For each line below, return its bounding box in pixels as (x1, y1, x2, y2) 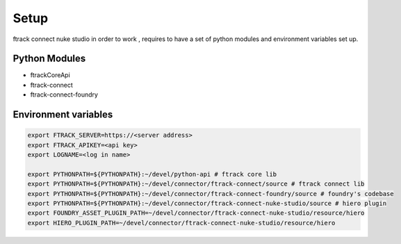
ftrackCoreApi (30, 71, 71, 79)
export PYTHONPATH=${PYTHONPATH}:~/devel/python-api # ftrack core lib (27, 170, 277, 178)
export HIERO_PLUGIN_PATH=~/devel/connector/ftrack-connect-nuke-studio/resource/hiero (27, 219, 336, 227)
